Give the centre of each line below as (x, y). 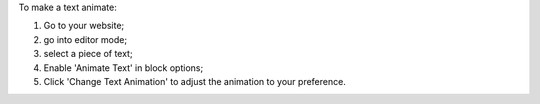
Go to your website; (84, 26)
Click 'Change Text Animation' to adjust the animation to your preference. (195, 81)
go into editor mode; (85, 39)
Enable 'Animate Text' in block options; (123, 67)
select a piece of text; (88, 54)
